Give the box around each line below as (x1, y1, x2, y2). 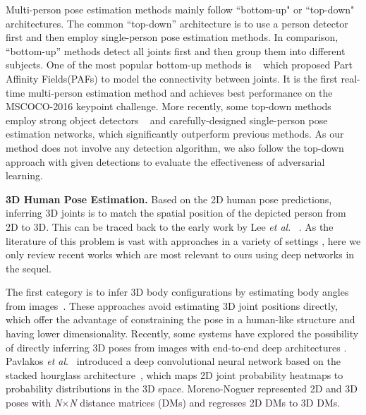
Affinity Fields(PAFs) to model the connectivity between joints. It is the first (6, 71, 338, 85)
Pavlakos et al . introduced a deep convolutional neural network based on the (6, 354, 341, 368)
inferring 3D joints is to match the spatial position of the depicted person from (6, 205, 346, 220)
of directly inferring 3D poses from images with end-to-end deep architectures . (6, 339, 347, 354)
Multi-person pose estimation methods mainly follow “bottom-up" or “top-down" (6, 2, 355, 16)
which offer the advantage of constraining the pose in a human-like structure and (6, 312, 355, 327)
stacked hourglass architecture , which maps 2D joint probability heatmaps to (6, 367, 343, 382)
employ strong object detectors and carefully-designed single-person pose (6, 112, 328, 127)
